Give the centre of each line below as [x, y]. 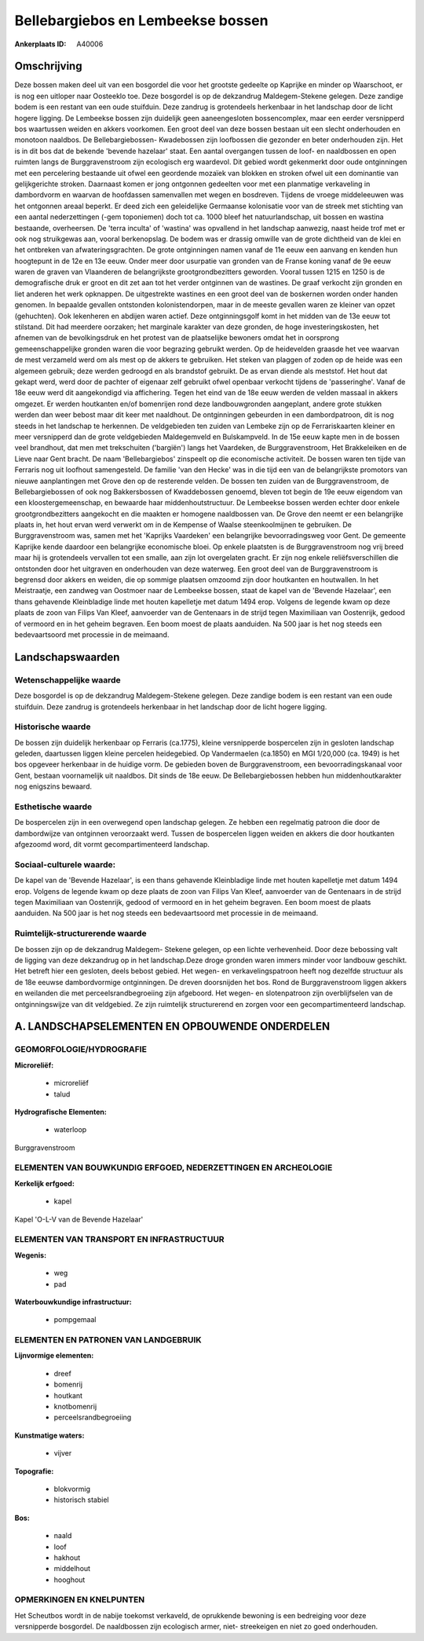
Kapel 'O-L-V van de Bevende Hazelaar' [79, 1219]
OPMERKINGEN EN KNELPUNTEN [80, 1600]
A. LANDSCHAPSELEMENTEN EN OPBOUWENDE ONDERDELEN [172, 1026]
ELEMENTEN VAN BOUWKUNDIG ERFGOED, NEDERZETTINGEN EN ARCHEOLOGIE [174, 1168]
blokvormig [72, 1489]
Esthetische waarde [53, 807]
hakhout [67, 1557]
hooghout [69, 1580]
